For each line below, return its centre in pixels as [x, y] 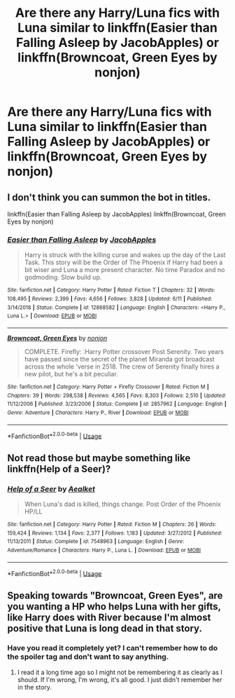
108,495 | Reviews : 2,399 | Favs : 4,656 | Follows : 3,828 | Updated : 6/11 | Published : [110, 299]
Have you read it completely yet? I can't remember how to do [113, 648]
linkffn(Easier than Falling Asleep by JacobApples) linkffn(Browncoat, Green [116, 214]
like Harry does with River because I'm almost [109, 617]
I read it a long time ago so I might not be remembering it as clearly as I [120, 672]
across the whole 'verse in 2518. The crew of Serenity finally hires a [122, 367]
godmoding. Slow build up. [63, 278]
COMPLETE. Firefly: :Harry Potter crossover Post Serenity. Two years [124, 351]
